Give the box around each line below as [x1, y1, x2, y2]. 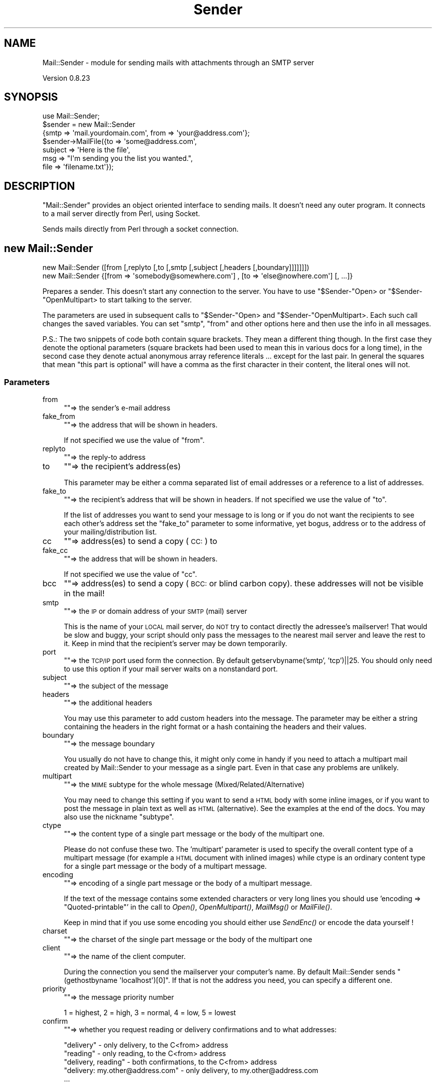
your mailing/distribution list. [64, 527, 157, 536]
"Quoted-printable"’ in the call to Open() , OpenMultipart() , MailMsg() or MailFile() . [64, 902, 332, 911]
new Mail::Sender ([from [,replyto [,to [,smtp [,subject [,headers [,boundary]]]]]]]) [42, 263, 310, 272]
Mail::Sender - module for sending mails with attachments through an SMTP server [42, 58, 315, 67]
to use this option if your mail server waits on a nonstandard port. [64, 664, 278, 673]
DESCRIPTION [4, 179, 75, 192]
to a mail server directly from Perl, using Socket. [42, 209, 200, 218]
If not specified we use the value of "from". [64, 435, 205, 444]
